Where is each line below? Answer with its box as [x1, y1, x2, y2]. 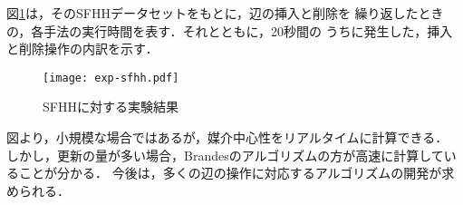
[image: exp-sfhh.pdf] [43, 71, 179, 84]
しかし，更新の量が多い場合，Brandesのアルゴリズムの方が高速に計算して [6, 145, 444, 164]
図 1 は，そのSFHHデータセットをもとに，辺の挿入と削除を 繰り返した [6, 4, 419, 22]
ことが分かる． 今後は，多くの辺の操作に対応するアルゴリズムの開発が [18, 163, 442, 182]
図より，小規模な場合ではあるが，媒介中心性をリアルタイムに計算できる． [6, 128, 449, 147]
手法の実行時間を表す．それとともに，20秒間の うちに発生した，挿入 [43, 21, 453, 40]
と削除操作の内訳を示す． [6, 39, 159, 58]
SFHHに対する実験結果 [43, 97, 178, 116]
